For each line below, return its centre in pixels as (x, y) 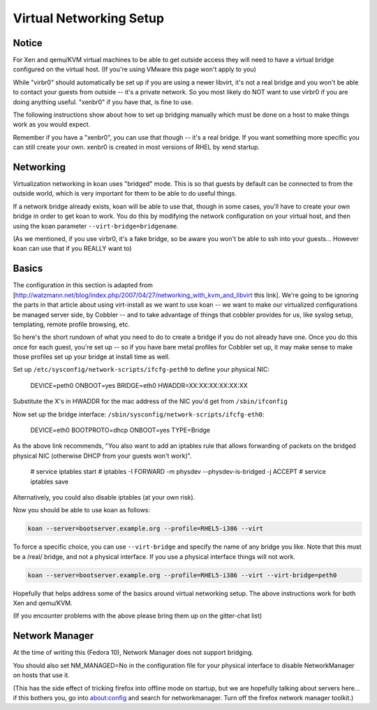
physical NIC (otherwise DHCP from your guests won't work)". (102, 456)
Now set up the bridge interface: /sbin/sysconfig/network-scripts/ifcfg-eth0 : (139, 414)
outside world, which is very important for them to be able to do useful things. (125, 194)
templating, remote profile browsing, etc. (72, 324)
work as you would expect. (52, 124)
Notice (28, 43)
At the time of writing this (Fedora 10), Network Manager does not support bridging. (133, 653)
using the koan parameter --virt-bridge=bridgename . (96, 226)
